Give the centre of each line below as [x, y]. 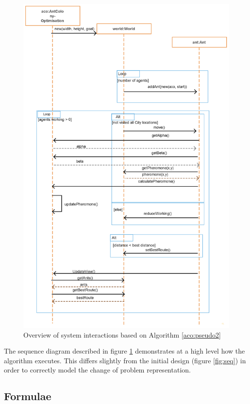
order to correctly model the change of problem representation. [97, 370]
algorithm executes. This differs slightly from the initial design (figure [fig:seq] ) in [125, 360]
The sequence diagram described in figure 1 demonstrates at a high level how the [125, 351]
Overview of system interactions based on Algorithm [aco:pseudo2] [122, 334]
